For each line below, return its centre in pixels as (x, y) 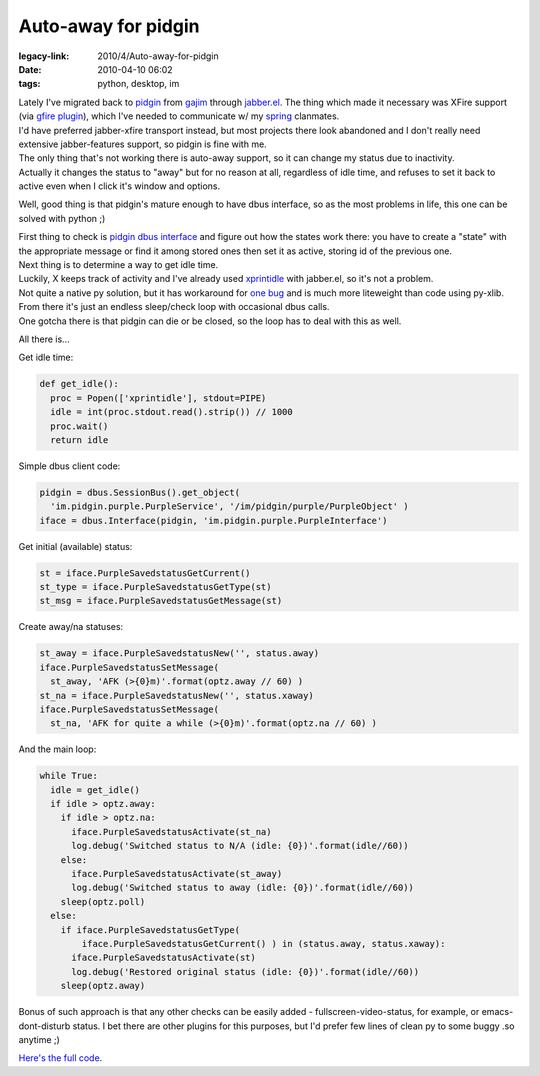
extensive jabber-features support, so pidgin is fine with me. (142, 144)
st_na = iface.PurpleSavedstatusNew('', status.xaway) (176, 695)
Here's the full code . (60, 1058)
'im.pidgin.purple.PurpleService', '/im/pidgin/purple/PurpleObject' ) (229, 506)
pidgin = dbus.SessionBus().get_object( (139, 492)
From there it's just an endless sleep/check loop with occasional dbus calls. (174, 307)
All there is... (44, 339)
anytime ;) (39, 1039)
